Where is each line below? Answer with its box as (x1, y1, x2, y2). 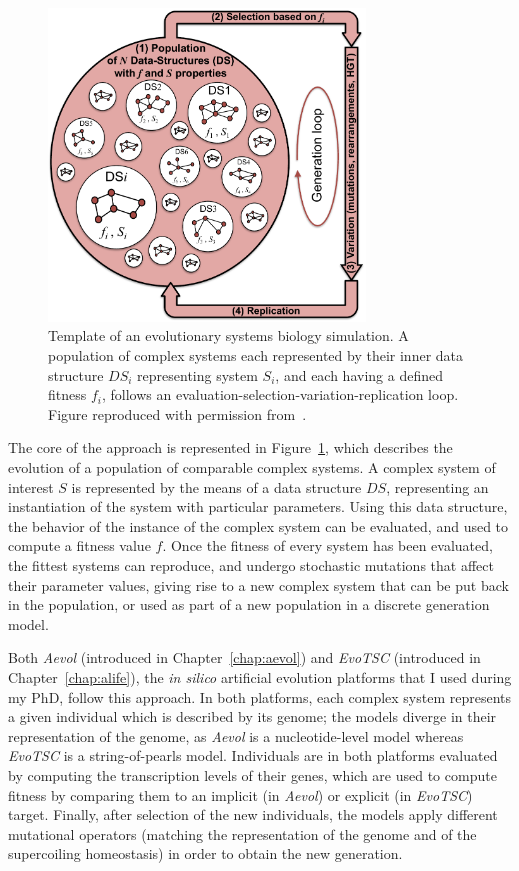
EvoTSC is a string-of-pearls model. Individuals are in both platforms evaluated (8, 745, 498, 766)
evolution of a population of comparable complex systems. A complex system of (8, 457, 496, 478)
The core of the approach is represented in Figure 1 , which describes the (8, 437, 453, 458)
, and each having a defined (275, 364, 443, 385)
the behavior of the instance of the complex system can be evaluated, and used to (8, 515, 509, 536)
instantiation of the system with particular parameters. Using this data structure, (8, 496, 508, 517)
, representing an (386, 476, 489, 497)
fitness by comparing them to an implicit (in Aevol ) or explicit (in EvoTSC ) (8, 784, 473, 805)
